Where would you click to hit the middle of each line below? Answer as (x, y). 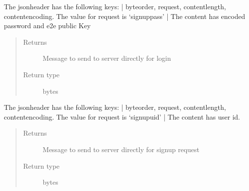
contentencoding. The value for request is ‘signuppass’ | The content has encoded (124, 16)
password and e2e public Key (47, 26)
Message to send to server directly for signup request (121, 149)
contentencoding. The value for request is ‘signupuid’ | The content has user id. (122, 116)
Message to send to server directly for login (107, 58)
